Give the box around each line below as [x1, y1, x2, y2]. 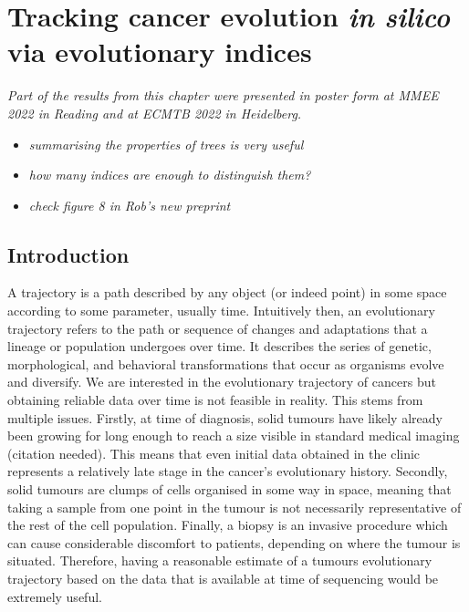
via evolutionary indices [7, 33, 312, 70]
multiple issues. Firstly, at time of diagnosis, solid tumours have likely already [7, 408, 443, 427]
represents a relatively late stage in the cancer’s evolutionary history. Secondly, [7, 462, 448, 481]
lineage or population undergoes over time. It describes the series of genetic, [7, 337, 432, 356]
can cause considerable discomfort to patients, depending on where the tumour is [7, 533, 461, 552]
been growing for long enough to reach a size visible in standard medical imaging [7, 426, 460, 445]
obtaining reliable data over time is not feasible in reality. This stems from [7, 390, 423, 410]
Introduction [7, 240, 130, 268]
